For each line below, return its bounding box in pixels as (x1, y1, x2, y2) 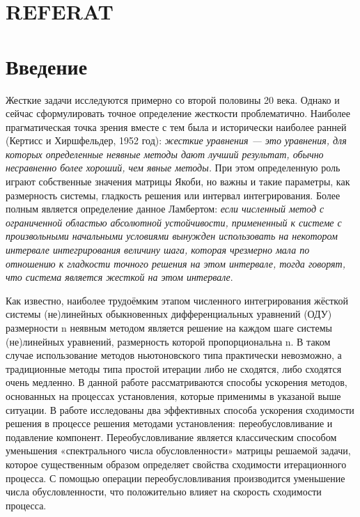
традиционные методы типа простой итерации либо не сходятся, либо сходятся (6, 361, 342, 376)
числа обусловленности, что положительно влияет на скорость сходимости (6, 484, 322, 499)
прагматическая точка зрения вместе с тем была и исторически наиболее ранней (6, 119, 347, 134)
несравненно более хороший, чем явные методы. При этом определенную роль (6, 160, 341, 175)
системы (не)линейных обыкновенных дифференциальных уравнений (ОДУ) (6, 307, 332, 321)
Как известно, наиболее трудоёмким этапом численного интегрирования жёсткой (6, 293, 348, 307)
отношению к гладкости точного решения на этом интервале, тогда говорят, (6, 256, 345, 270)
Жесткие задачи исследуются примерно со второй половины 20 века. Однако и (6, 92, 340, 107)
